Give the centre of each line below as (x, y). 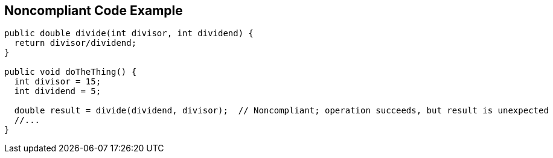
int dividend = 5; (58, 91)
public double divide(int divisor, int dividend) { (129, 33)
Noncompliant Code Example (94, 11)
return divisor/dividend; (75, 43)
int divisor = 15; (58, 82)
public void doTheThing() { (71, 72)
